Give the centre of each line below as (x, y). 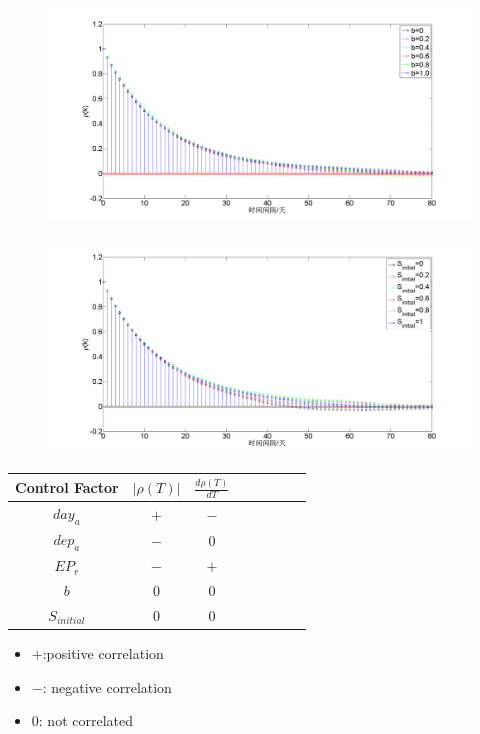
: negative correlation (107, 686)
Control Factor (67, 487)
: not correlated (85, 720)
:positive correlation (103, 653)
